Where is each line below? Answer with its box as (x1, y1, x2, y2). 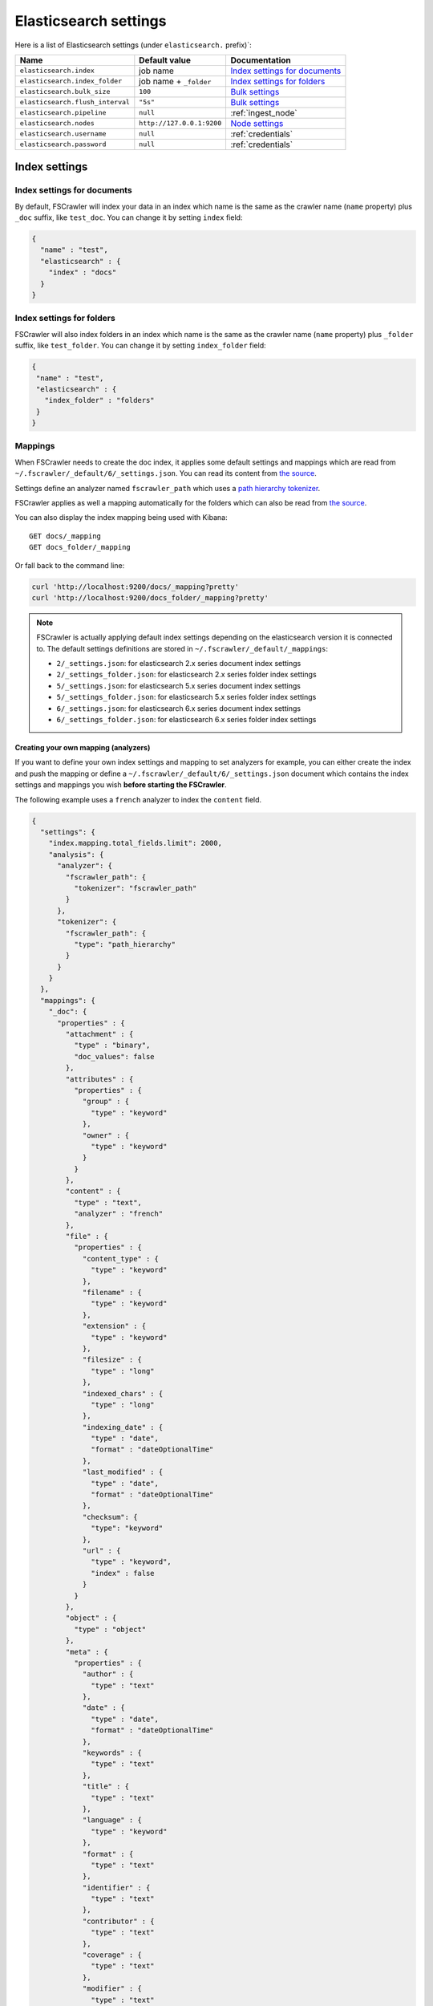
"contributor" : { (82, 1916, 156, 1926)
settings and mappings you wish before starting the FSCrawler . (14, 780, 228, 790)
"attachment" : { (65, 1029, 134, 1039)
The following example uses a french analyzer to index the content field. (14, 794, 262, 804)
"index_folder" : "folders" (44, 396, 156, 405)
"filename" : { (82, 1288, 142, 1297)
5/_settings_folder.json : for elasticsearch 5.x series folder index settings (56, 692, 317, 702)
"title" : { (82, 1782, 130, 1791)
